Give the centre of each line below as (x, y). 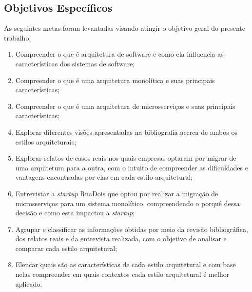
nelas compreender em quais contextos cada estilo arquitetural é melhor (122, 274)
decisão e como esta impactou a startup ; (75, 213)
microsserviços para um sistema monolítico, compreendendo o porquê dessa (127, 203)
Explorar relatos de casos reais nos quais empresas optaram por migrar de (126, 158)
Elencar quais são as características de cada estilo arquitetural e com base (126, 264)
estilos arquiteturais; (46, 141)
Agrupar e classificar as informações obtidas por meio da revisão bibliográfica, (132, 229)
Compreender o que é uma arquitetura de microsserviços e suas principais (125, 106)
